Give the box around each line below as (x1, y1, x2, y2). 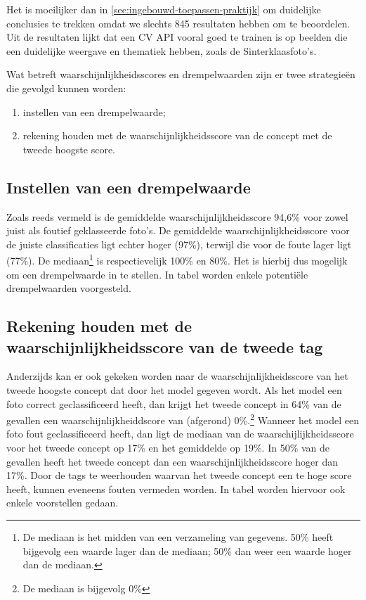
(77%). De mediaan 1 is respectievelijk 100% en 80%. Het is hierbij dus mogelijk (6, 251, 348, 267)
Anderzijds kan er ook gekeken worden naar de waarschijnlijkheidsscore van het (6, 369, 348, 383)
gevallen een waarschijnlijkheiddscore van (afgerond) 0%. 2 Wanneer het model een (6, 411, 359, 427)
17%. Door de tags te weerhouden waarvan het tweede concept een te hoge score (6, 468, 352, 483)
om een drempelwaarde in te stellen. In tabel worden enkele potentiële (6, 267, 308, 281)
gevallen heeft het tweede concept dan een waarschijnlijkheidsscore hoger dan (6, 454, 339, 468)
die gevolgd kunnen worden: (6, 80, 126, 95)
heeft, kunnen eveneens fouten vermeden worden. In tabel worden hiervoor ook (6, 481, 346, 496)
